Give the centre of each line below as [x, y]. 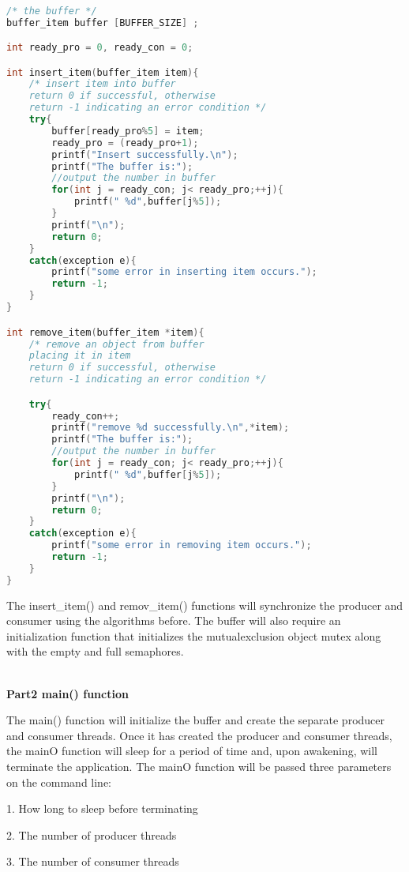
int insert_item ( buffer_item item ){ [103, 72]
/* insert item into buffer [102, 84]
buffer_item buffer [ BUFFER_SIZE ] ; [103, 23]
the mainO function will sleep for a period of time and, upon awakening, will [192, 751]
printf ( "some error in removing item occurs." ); [182, 545]
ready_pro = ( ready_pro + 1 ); [125, 143]
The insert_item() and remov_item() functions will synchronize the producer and [205, 605]
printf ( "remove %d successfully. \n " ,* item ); [171, 428]
